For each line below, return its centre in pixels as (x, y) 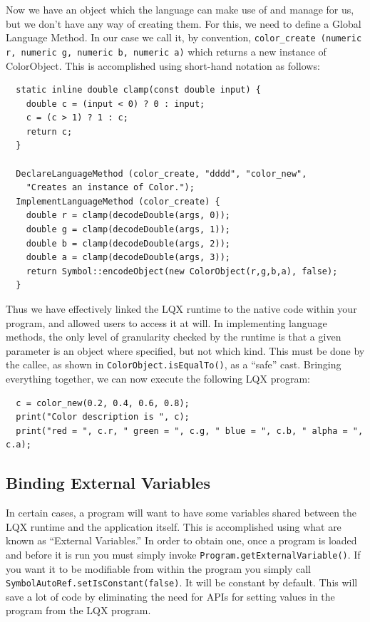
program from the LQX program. (78, 610)
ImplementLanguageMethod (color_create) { (118, 201)
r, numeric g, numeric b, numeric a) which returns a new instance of (166, 51)
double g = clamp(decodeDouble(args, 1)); (128, 230)
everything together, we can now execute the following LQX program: (158, 379)
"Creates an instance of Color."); (110, 188)
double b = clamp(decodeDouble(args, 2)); (128, 243)
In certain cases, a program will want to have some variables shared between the (181, 513)
